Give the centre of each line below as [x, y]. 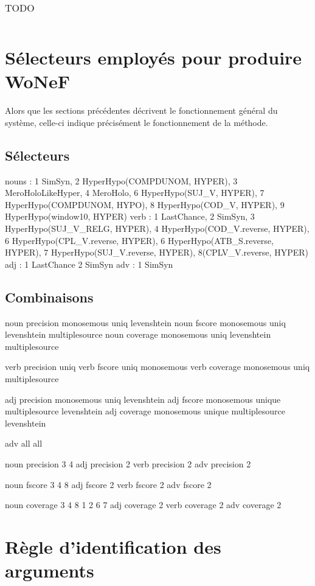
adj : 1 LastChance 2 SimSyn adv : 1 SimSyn [89, 264]
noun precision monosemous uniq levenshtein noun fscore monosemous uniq [145, 322]
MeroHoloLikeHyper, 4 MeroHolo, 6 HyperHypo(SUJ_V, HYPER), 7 [135, 193]
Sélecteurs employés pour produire [154, 58]
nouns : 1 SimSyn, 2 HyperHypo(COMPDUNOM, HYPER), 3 [121, 180]
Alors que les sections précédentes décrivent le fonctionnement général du [141, 110]
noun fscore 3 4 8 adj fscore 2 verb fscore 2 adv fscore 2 [108, 484]
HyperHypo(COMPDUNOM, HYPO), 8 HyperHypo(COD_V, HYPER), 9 [145, 204]
